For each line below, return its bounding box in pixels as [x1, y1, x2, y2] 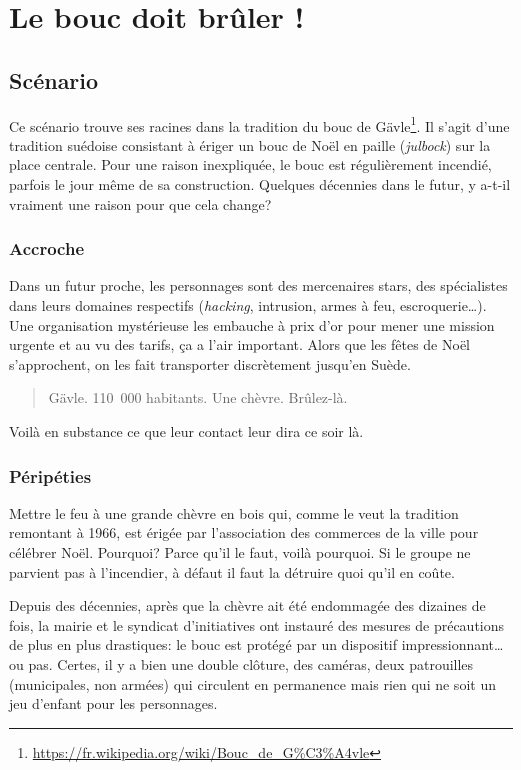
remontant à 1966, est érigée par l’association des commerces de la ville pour [9, 522, 479, 543]
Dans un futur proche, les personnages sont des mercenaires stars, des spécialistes [9, 275, 508, 296]
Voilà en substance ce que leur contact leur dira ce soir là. [9, 420, 364, 441]
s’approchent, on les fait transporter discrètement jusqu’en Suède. [9, 353, 411, 374]
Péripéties [9, 463, 92, 488]
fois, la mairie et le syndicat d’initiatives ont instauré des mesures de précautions [9, 614, 505, 635]
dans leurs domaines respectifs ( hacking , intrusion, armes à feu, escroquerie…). [9, 295, 487, 316]
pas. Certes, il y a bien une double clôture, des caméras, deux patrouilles [28, 653, 474, 674]
